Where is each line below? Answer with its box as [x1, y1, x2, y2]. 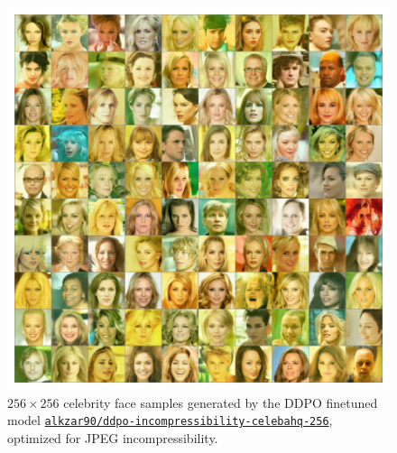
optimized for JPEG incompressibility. [7, 428, 218, 447]
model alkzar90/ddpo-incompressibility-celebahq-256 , [7, 411, 333, 430]
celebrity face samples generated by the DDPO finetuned [63, 393, 378, 411]
